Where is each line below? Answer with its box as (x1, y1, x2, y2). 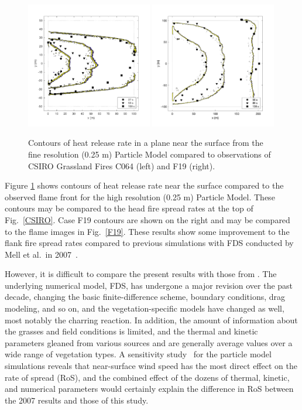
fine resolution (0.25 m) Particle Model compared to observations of (28, 148, 271, 160)
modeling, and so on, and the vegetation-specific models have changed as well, (5, 302, 284, 315)
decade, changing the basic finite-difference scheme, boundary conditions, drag (5, 291, 286, 303)
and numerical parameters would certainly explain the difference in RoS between (5, 382, 294, 395)
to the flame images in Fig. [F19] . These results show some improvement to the (5, 225, 290, 237)
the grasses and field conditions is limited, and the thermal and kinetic (5, 325, 258, 337)
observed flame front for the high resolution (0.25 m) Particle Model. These (5, 190, 275, 203)
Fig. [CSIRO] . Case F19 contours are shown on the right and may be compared (5, 213, 290, 225)
